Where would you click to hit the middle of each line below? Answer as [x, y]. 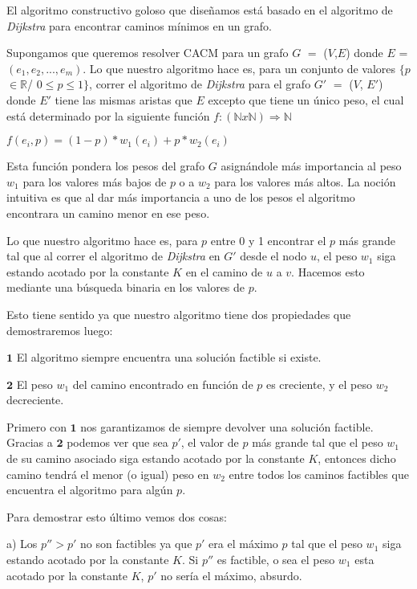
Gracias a [30, 442]
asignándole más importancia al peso [311, 166]
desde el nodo [273, 256]
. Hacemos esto [328, 271]
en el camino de [224, 271]
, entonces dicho [357, 458]
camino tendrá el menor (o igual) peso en [108, 474]
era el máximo [243, 544]
